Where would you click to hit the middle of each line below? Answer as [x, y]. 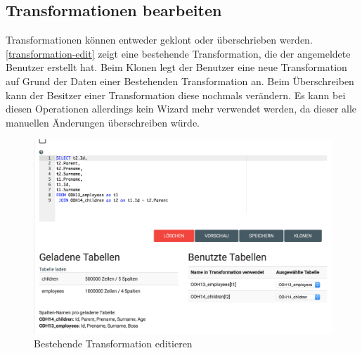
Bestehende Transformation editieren [113, 344]
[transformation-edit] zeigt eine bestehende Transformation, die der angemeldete [178, 53]
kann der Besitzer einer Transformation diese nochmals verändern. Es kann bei [176, 95]
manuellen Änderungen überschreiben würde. [103, 122]
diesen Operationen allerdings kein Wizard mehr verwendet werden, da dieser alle [181, 109]
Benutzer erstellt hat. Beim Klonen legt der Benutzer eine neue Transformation [176, 67]
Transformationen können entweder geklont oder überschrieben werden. [159, 40]
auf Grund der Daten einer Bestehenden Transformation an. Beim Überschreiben [180, 81]
